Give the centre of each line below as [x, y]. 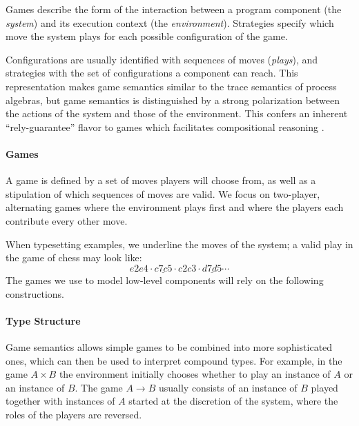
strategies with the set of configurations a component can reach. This [152, 73]
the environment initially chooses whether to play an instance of [195, 374]
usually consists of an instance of [228, 387]
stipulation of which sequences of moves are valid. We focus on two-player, [163, 193]
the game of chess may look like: [74, 257]
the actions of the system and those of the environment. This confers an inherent [177, 113]
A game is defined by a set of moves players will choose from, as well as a [161, 180]
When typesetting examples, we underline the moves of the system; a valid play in [179, 244]
